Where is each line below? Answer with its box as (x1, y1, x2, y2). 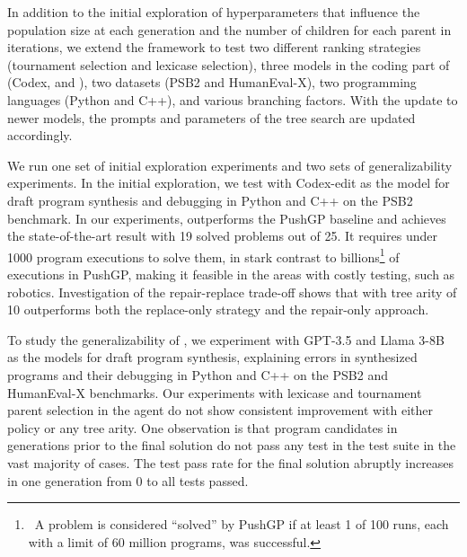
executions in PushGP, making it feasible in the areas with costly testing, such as (7, 264, 455, 283)
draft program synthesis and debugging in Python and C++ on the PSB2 (7, 190, 413, 209)
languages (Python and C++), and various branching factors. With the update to (7, 90, 458, 109)
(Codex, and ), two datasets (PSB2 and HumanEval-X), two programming (7, 73, 417, 92)
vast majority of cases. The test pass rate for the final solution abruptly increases (7, 453, 454, 472)
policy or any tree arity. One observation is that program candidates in (7, 418, 398, 437)
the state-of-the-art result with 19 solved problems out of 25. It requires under (7, 226, 437, 245)
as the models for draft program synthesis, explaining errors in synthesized (7, 348, 418, 367)
